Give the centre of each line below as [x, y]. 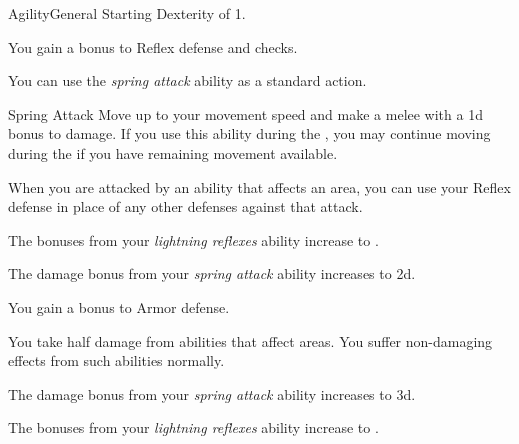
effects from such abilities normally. [116, 360]
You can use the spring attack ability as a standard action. [187, 80]
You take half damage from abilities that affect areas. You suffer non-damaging [250, 340]
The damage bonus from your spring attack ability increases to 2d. [212, 273]
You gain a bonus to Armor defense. [119, 306]
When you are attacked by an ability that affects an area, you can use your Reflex [259, 186]
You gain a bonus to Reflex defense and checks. [153, 46]
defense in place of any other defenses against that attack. [185, 206]
